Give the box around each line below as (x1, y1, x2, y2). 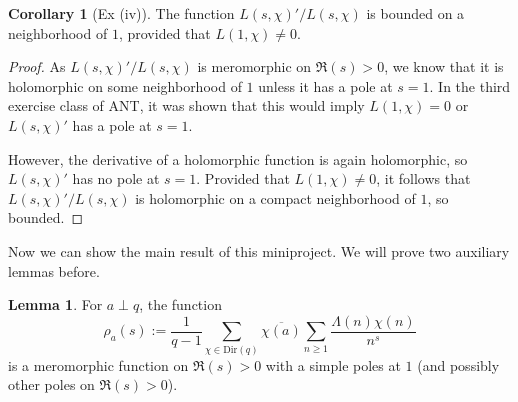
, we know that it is (384, 56, 504, 77)
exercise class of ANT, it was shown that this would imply (8, 95, 365, 116)
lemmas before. (8, 260, 100, 281)
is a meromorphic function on (8, 354, 189, 375)
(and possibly (417, 354, 500, 375)
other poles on (8, 374, 95, 395)
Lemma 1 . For (8, 294, 103, 315)
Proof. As (8, 56, 66, 77)
